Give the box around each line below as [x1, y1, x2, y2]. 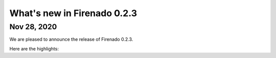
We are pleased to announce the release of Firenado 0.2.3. [9, 36, 133, 42]
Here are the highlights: [9, 45, 59, 51]
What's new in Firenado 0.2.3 [9, 8, 137, 19]
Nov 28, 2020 [9, 22, 57, 31]
